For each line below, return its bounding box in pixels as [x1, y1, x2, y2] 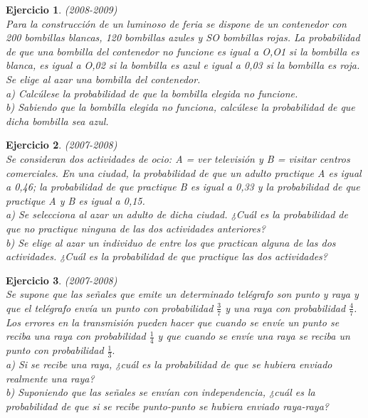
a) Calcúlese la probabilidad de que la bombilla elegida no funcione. [6, 85, 298, 100]
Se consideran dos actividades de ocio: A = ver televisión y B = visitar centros [6, 151, 350, 166]
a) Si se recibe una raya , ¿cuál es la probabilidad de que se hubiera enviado [6, 356, 332, 371]
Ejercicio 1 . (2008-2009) [6, 2, 117, 16]
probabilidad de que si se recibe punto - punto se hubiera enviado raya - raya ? [6, 398, 329, 413]
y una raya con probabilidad [225, 300, 346, 315]
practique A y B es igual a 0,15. [6, 193, 145, 208]
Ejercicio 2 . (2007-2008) [6, 137, 117, 152]
